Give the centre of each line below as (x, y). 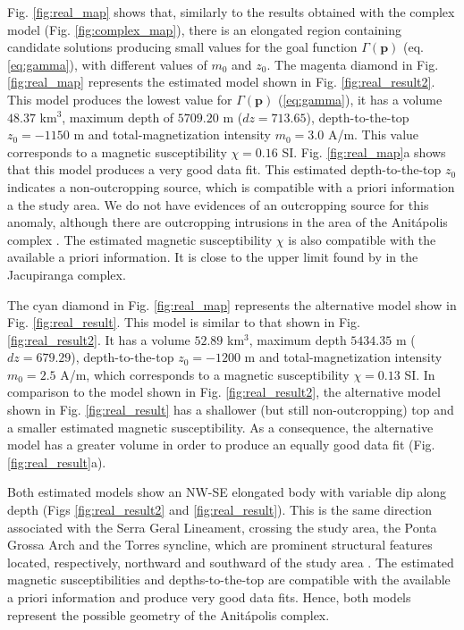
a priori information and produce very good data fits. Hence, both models (209, 597)
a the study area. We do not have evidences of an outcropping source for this (218, 204)
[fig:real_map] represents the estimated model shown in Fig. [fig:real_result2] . (221, 82)
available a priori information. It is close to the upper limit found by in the (213, 257)
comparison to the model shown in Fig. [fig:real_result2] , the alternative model (224, 392)
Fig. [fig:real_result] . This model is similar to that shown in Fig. (184, 322)
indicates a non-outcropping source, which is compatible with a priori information (231, 186)
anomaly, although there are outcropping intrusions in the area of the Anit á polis (228, 222)
